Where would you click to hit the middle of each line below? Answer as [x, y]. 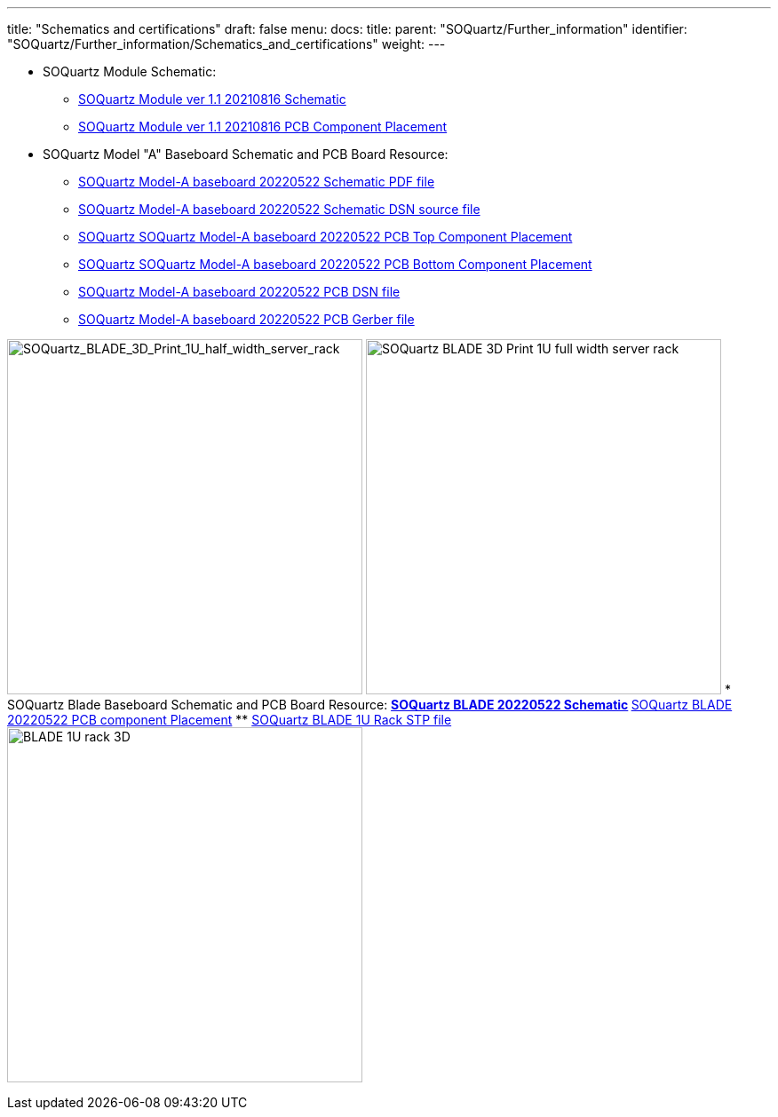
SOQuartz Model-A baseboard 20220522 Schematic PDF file [257, 182]
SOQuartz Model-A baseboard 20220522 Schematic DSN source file [279, 209]
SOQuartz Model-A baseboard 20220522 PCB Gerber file [246, 319]
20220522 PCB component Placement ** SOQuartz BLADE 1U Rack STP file [230, 720]
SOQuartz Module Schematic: [130, 71]
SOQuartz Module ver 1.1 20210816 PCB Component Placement [263, 127]
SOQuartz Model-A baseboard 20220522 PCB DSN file [239, 292]
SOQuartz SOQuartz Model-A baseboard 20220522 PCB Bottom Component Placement [335, 264]
